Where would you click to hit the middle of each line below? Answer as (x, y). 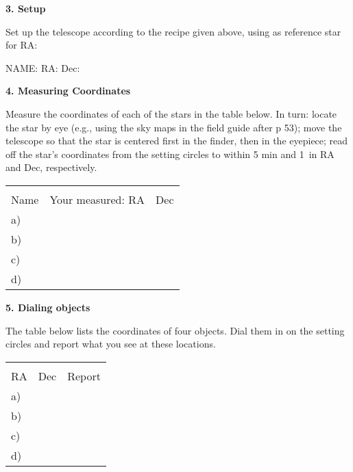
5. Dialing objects (48, 307)
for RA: (22, 45)
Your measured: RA (97, 199)
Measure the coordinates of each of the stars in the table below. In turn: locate (171, 113)
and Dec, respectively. (51, 167)
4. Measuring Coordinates (68, 91)
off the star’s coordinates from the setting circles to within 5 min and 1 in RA (170, 154)
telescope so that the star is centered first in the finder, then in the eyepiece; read (177, 141)
